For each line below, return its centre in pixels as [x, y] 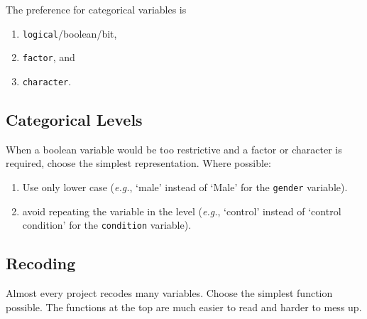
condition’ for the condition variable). [107, 225]
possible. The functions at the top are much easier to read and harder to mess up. [184, 307]
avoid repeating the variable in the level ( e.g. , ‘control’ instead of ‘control [182, 211]
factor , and [49, 57]
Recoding [41, 263]
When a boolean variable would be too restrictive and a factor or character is [174, 149]
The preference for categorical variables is [96, 9]
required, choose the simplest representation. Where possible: [138, 163]
